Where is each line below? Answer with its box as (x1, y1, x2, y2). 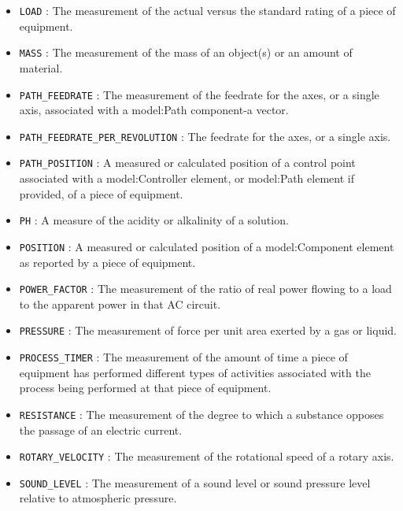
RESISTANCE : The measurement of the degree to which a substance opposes (19, 405, 384, 422)
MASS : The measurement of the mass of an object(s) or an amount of (19, 44, 353, 61)
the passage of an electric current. (19, 421, 183, 438)
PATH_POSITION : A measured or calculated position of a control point (19, 154, 356, 171)
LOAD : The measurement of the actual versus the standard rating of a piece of (19, 2, 396, 18)
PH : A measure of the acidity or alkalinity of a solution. (19, 212, 289, 228)
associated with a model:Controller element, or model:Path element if (19, 170, 354, 187)
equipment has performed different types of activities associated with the (19, 364, 371, 380)
